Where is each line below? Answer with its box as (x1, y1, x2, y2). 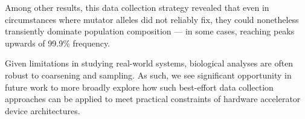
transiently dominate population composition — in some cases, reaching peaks (5, 25, 295, 37)
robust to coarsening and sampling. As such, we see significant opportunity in (5, 68, 292, 81)
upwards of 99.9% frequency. (5, 36, 111, 49)
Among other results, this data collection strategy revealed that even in (5, 1, 269, 13)
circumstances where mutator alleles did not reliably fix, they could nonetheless (5, 13, 299, 25)
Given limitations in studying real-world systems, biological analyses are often (5, 57, 294, 69)
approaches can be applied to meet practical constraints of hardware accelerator (5, 92, 301, 105)
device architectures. (5, 104, 80, 117)
